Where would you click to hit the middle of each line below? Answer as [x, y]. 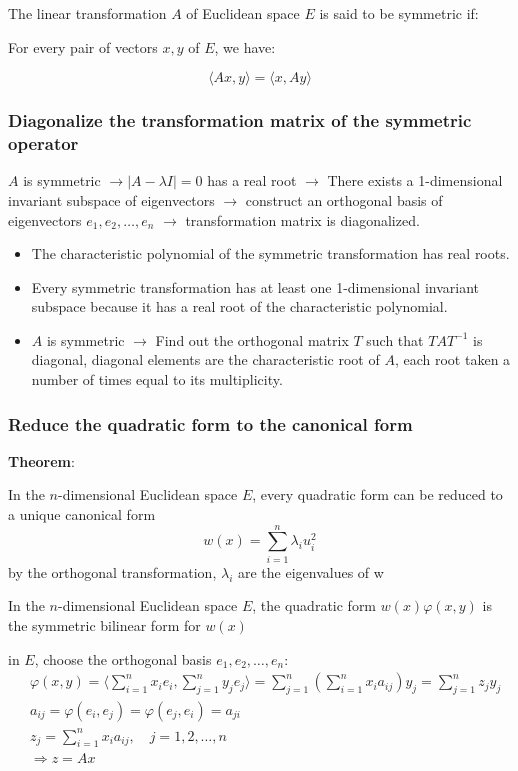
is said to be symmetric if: [399, 13]
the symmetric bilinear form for [104, 624]
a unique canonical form [82, 514]
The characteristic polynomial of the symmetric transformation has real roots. [270, 253]
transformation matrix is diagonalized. [302, 219]
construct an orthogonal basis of [344, 199]
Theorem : [41, 460]
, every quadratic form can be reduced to [377, 494]
